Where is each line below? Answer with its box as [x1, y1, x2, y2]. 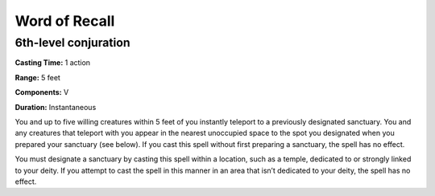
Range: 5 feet [14, 72, 60, 82]
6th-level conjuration [14, 35, 130, 50]
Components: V [14, 88, 69, 97]
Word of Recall [14, 12, 115, 30]
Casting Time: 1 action [14, 58, 91, 67]
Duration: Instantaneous [14, 102, 97, 112]
